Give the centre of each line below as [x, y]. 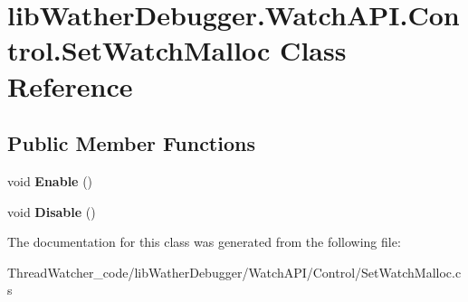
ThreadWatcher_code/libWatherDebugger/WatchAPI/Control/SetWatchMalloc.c [234, 272]
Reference [70, 85]
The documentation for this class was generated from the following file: [204, 242]
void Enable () [50, 180]
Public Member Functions [131, 143]
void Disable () [52, 211]
